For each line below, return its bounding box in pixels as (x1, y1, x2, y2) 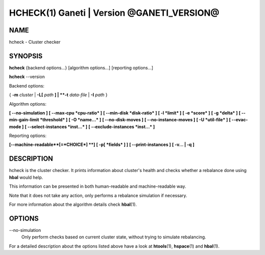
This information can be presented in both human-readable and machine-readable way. (9, 183, 186, 189)
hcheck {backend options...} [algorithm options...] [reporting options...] (9, 64, 154, 71)
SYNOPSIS (9, 52, 43, 60)
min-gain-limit (9, 117, 39, 123)
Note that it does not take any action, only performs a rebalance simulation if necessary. (9, 192, 187, 198)
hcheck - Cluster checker (9, 39, 61, 45)
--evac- (231, 117, 248, 123)
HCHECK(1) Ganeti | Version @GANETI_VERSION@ (9, 7, 219, 18)
